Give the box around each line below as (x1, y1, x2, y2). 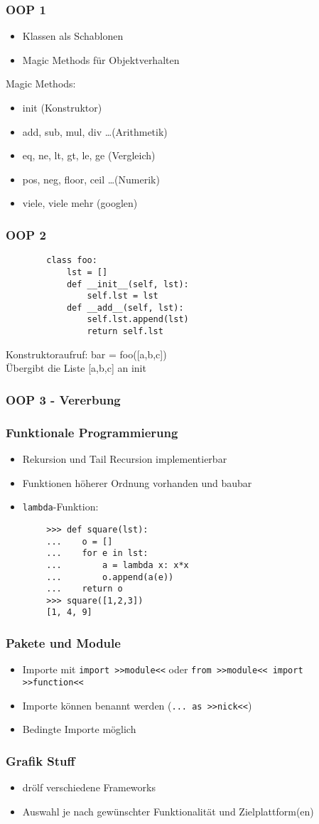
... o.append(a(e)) (46, 572, 174, 582)
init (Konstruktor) (22, 100, 102, 114)
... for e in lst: (46, 548, 148, 559)
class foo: (46, 255, 97, 266)
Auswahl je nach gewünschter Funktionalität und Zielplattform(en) (22, 803, 314, 818)
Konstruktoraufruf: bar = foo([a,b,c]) (6, 346, 167, 361)
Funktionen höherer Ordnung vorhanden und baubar (22, 475, 252, 490)
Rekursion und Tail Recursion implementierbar (22, 451, 227, 466)
